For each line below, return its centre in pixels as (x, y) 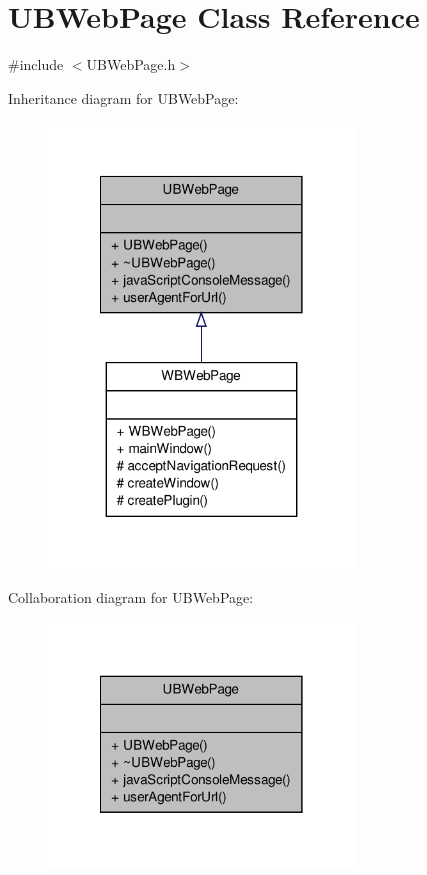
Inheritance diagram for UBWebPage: (123, 97)
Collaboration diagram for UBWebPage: (131, 597)
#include (36, 64)
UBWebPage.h (131, 64)
